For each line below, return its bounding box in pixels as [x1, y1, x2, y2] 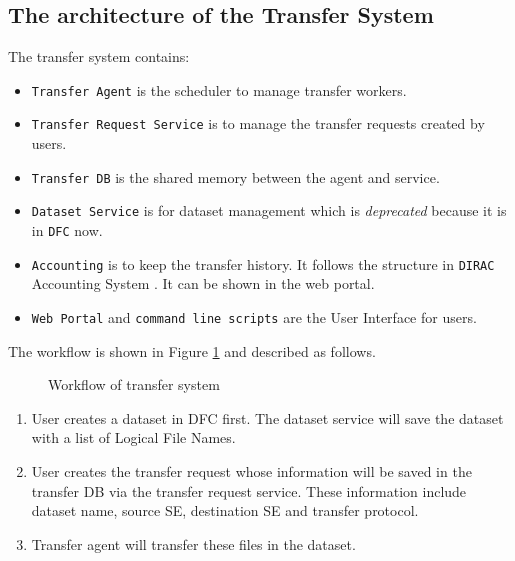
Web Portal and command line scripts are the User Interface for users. [31, 306, 477, 327]
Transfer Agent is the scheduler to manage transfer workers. [31, 79, 407, 100]
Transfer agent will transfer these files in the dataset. [31, 533, 356, 554]
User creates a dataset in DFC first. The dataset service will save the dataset [31, 407, 504, 428]
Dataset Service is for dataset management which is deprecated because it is [31, 200, 507, 221]
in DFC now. [31, 220, 103, 241]
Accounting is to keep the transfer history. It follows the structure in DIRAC [31, 253, 495, 274]
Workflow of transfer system [48, 374, 220, 395]
